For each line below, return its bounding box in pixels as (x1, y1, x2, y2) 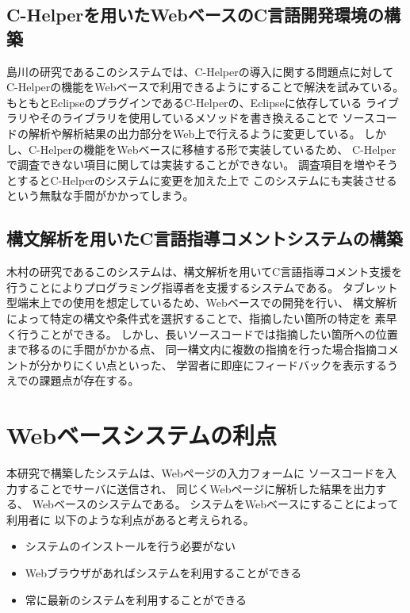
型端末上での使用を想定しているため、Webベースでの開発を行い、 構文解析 (6, 294, 397, 311)
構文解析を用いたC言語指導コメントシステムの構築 (6, 226, 403, 251)
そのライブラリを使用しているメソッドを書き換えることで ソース (39, 109, 375, 126)
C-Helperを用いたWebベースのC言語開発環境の (6, 2, 385, 27)
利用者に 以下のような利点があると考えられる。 (6, 511, 255, 527)
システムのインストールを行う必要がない (25, 538, 236, 554)
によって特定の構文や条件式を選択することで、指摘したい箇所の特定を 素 (6, 309, 386, 326)
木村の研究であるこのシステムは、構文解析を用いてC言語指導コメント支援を (6, 263, 403, 280)
